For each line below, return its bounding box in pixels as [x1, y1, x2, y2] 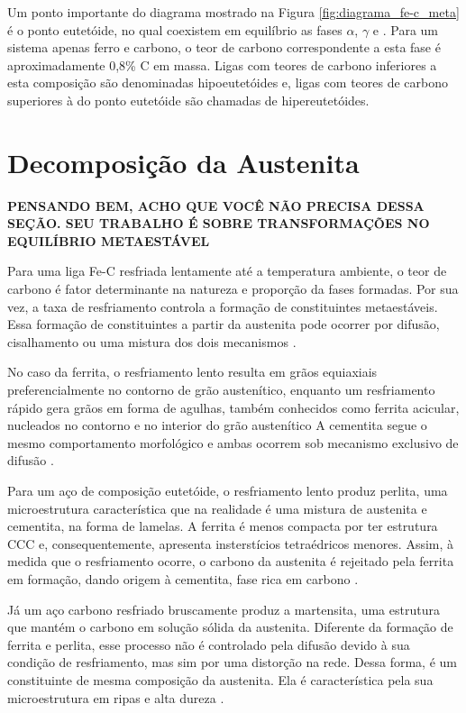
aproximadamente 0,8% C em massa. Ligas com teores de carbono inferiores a [7, 55, 437, 74]
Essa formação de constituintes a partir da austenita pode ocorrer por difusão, [7, 315, 440, 334]
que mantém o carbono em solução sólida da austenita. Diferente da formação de [7, 617, 453, 636]
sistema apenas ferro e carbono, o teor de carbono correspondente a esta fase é [7, 38, 441, 57]
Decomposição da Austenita [7, 143, 360, 180]
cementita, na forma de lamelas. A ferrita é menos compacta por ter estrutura [7, 516, 438, 535]
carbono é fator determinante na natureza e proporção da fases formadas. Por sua [7, 279, 459, 298]
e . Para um [372, 20, 439, 39]
